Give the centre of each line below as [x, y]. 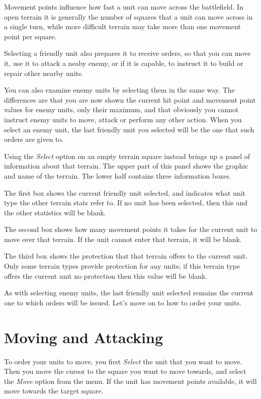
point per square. [30, 36]
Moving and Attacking [84, 337]
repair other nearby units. [44, 73]
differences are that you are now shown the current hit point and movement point [130, 99]
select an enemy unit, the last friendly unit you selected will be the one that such [129, 129]
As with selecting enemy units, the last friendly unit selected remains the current [129, 293]
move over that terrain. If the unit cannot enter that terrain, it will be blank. [123, 239]
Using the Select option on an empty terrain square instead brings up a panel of [127, 156]
